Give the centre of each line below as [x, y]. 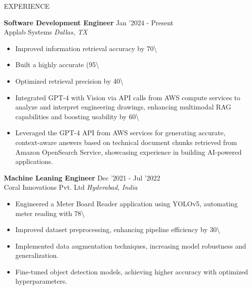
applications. [34, 161]
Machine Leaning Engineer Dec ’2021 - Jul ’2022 [82, 177]
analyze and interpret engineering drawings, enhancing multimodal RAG [123, 107]
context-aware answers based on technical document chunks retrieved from [126, 142]
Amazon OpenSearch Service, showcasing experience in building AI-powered [128, 152]
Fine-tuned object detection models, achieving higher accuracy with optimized [132, 271]
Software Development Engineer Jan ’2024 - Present [89, 22]
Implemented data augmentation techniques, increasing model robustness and [131, 245]
